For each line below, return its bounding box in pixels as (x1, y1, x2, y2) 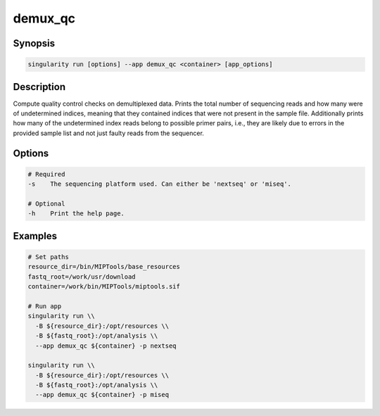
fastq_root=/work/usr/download (27, 272, 137, 281)
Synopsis (13, 37, 56, 49)
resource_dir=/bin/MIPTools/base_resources (27, 263, 181, 271)
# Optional (27, 200, 65, 208)
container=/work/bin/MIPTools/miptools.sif (27, 282, 181, 291)
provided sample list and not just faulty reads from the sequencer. (13, 129, 204, 137)
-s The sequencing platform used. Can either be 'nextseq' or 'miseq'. (27, 180, 292, 188)
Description (13, 81, 66, 93)
